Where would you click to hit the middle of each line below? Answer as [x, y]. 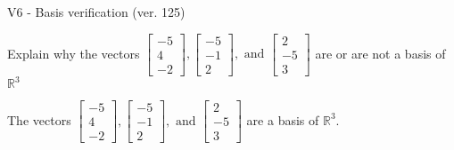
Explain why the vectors [74, 53]
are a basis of [283, 119]
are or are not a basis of [380, 53]
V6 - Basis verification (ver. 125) [96, 12]
